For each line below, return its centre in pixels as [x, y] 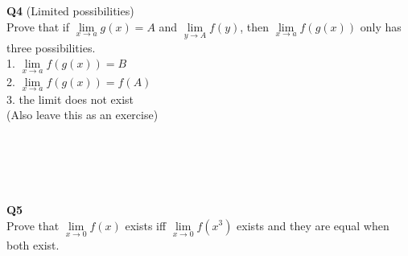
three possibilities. [51, 47]
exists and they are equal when [313, 225]
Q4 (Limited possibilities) [70, 10]
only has [381, 26]
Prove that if [38, 26]
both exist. [33, 244]
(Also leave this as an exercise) [82, 115]
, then [255, 26]
